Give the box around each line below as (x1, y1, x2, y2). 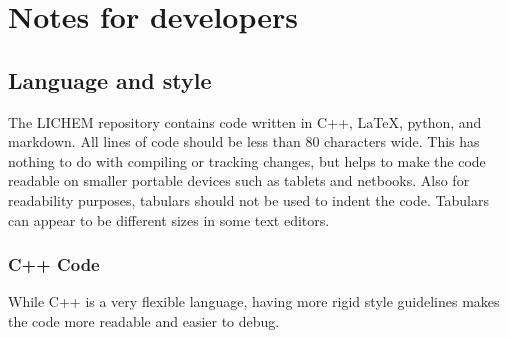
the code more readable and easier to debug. (8, 310, 280, 331)
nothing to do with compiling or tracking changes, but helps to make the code (8, 150, 486, 171)
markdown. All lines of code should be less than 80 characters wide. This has (8, 131, 480, 152)
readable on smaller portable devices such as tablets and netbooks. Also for (8, 170, 470, 191)
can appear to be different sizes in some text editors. (8, 209, 330, 230)
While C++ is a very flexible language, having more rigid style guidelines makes (8, 291, 500, 312)
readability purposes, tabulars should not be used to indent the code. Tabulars (8, 189, 489, 210)
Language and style (8, 64, 212, 95)
